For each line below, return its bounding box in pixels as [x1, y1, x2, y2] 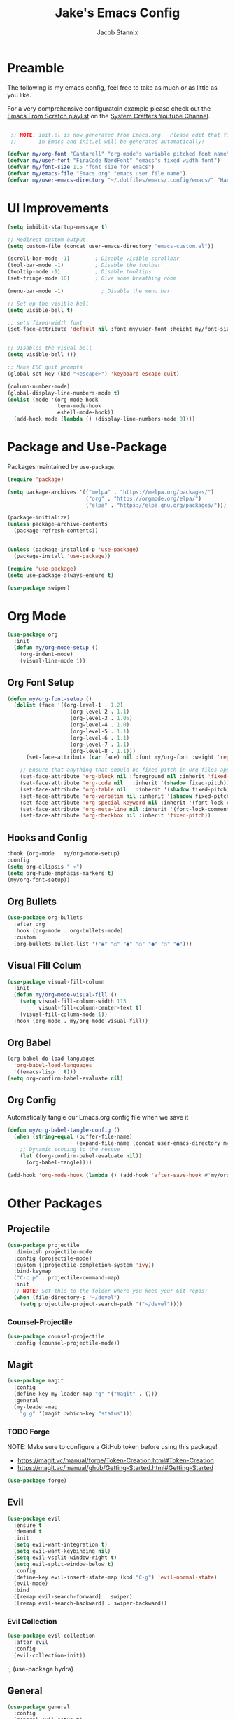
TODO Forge [7, 1427, 50, 1436]
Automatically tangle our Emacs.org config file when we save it [7, 1113, 189, 1121]
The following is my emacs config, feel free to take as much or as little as [7, 83, 218, 92]
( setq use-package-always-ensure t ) [7, 571, 114, 579]
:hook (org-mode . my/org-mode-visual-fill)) [13, 1017, 149, 1024]
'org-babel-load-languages [13, 1062, 92, 1069]
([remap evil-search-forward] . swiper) [13, 1594, 133, 1601]
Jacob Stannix [97, 28, 138, 36]
